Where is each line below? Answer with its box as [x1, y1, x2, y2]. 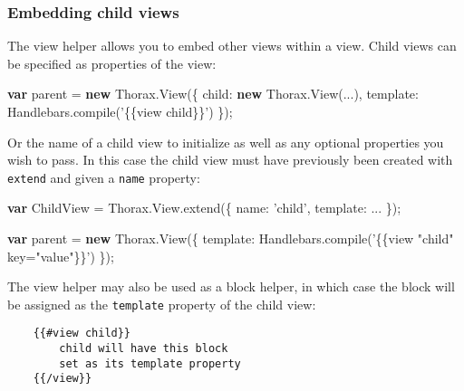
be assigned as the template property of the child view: [7, 294, 316, 313]
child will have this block [59, 342, 228, 356]
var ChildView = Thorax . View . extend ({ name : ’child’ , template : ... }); [7, 198, 401, 217]
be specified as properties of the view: [7, 53, 217, 72]
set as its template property [59, 357, 241, 370]
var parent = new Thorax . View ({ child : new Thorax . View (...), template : [7, 84, 419, 103]
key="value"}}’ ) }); [7, 246, 114, 265]
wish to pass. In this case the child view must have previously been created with [7, 150, 453, 169]
